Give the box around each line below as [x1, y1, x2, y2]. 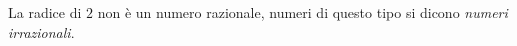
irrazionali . [8, 21, 75, 42]
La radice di [8, 2, 82, 22]
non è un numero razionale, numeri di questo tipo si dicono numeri [97, 2, 508, 22]
